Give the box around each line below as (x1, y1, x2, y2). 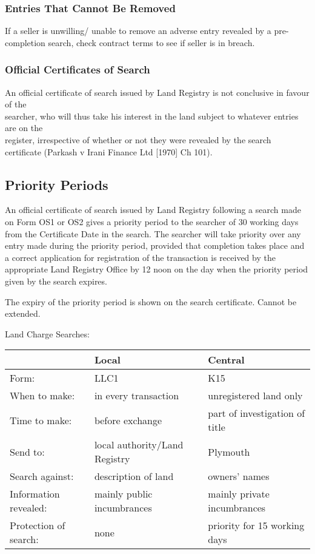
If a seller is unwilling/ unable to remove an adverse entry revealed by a (5, 24, 271, 37)
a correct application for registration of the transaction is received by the (5, 251, 276, 263)
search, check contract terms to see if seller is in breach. (48, 36, 255, 49)
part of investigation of (208, 406, 305, 421)
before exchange (94, 413, 162, 427)
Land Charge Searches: (5, 327, 90, 340)
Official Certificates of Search (5, 62, 150, 77)
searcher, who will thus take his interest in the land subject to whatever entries (5, 109, 299, 122)
